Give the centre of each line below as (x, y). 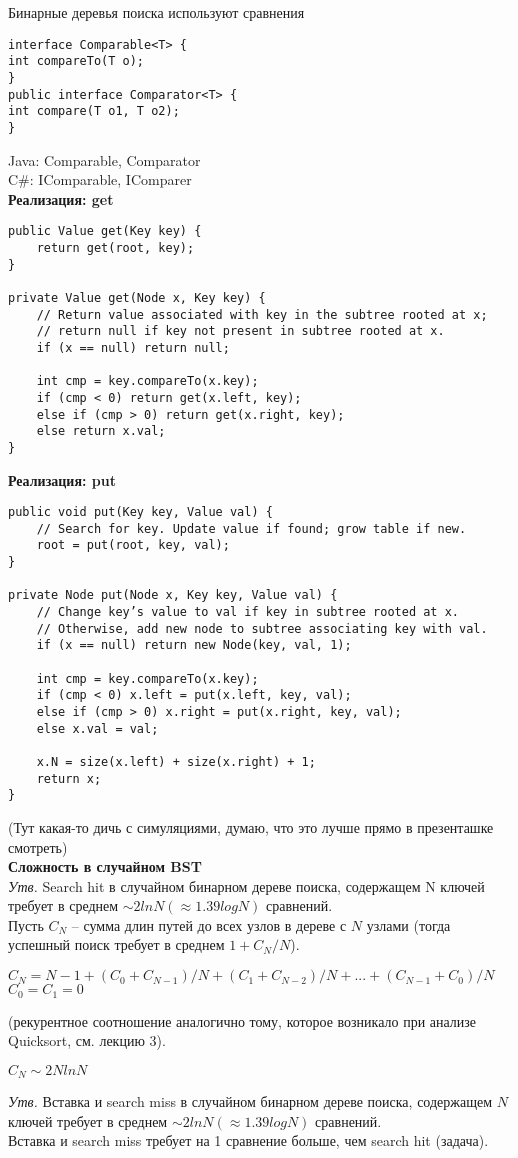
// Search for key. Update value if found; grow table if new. (251, 528)
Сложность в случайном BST (105, 866)
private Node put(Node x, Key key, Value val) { (173, 595)
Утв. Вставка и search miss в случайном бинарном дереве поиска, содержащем (250, 1101)
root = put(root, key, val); (133, 545)
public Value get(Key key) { (105, 231)
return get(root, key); (115, 247)
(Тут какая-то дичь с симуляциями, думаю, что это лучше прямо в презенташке (251, 826)
